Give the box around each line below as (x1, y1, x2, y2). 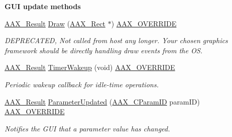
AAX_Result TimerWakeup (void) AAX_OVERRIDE (5, 62, 175, 73)
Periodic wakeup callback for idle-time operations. (5, 79, 159, 89)
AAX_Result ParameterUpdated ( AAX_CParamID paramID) (5, 96, 200, 107)
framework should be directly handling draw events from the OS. (5, 45, 203, 55)
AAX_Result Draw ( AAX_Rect (5, 18, 106, 28)
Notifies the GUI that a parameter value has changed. (5, 123, 170, 133)
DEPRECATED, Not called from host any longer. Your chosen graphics (5, 35, 228, 46)
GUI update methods (5, 1, 81, 11)
